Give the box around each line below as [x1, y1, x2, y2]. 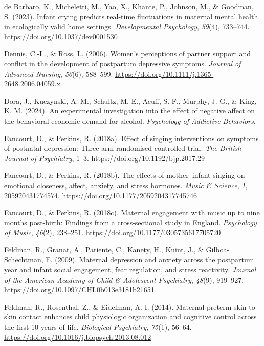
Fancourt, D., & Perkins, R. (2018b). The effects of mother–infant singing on [4, 170, 245, 180]
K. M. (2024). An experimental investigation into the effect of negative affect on [4, 105, 255, 116]
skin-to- [233, 301, 258, 312]
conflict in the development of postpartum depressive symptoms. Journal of [4, 58, 241, 68]
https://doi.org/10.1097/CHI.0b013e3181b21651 [4, 284, 155, 295]
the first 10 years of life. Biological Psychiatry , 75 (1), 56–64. [4, 321, 192, 332]
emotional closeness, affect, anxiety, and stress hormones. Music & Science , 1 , [4, 179, 248, 190]
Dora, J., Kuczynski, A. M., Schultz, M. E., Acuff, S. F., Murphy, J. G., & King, [4, 95, 257, 106]
